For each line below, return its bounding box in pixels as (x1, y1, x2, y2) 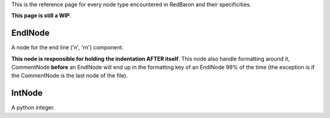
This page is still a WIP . (11, 12, 71, 19)
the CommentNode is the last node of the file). (11, 72, 128, 79)
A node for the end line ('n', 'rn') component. (11, 44, 124, 51)
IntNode (11, 88, 43, 99)
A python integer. (11, 104, 55, 111)
